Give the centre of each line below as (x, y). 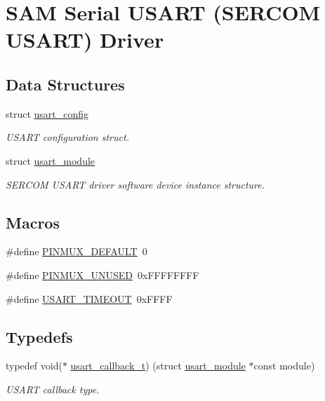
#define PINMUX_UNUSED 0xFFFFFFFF (102, 274)
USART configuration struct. (67, 137)
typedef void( (34, 366)
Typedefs (39, 336)
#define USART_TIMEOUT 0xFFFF (89, 298)
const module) (284, 366)
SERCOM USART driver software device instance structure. (135, 184)
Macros (33, 222)
